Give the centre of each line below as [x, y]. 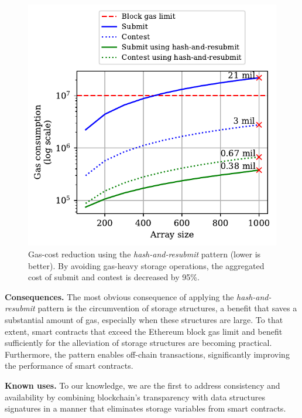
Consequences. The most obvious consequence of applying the [119, 296]
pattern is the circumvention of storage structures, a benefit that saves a [167, 308]
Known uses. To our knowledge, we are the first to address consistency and [143, 385]
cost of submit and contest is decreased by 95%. [114, 277]
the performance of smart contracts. [69, 366]
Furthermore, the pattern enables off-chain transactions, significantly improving [147, 354]
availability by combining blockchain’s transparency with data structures [135, 397]
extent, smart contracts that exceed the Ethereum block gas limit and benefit [144, 331]
